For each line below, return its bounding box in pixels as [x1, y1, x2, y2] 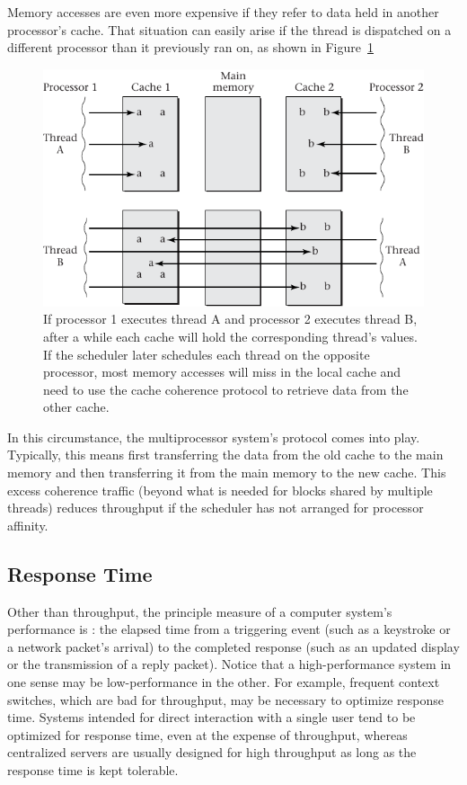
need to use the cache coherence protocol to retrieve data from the [43, 379, 409, 398]
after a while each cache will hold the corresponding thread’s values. [43, 326, 418, 345]
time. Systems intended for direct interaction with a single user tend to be [7, 708, 416, 727]
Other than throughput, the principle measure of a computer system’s [7, 602, 392, 620]
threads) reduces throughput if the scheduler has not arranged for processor [7, 498, 424, 517]
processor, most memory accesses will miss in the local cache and [43, 362, 401, 381]
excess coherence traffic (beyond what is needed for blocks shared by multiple [7, 480, 433, 499]
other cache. [43, 397, 110, 416]
